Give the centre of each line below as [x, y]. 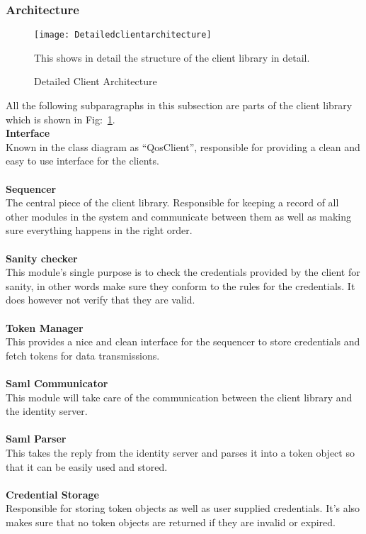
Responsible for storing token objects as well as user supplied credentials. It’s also [183, 508]
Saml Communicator [57, 383]
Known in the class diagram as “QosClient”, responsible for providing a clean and [183, 146]
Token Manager [45, 327]
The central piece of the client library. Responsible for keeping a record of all [172, 202]
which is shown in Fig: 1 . [61, 119]
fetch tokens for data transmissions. [83, 355]
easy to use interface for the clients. [82, 161]
